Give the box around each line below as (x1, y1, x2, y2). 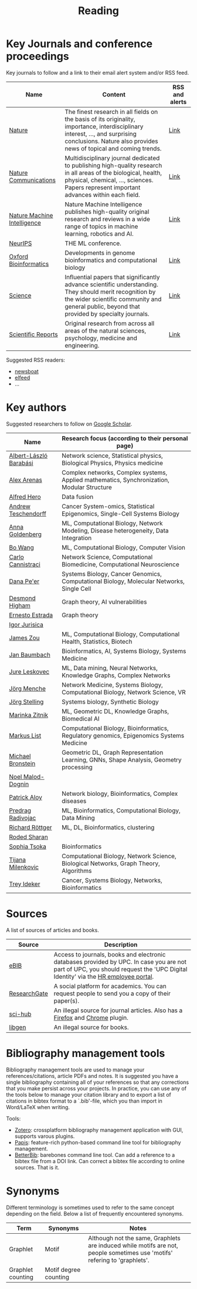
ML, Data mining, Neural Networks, (61, 664, 158, 672)
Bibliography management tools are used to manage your (6, 1066, 145, 1073)
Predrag (9, 806, 31, 815)
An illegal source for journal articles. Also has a (53, 1006, 183, 1015)
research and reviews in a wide (64, 215, 151, 223)
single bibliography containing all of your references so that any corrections (6, 1079, 189, 1086)
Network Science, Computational (61, 553, 153, 561)
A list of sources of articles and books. (6, 926, 100, 933)
